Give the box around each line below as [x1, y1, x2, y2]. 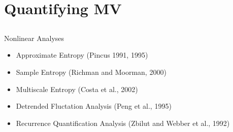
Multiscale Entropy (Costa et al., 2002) [16, 83, 138, 94]
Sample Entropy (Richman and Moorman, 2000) [16, 66, 167, 77]
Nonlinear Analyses [4, 32, 64, 43]
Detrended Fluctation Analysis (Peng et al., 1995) [16, 101, 172, 111]
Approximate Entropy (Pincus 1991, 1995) [16, 50, 148, 60]
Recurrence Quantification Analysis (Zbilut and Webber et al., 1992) [16, 117, 230, 128]
